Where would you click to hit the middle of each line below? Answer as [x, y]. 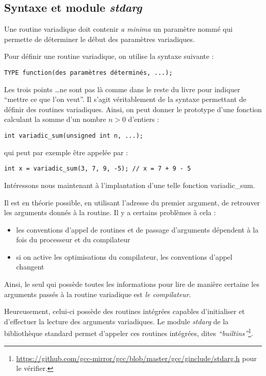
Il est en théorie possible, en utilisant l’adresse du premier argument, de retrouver [132, 202]
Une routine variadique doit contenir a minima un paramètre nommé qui [118, 29]
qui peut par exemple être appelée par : [66, 152]
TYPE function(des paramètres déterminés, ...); [88, 72]
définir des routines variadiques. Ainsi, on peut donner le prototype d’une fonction [133, 109]
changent [30, 267]
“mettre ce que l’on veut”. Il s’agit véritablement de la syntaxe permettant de [125, 99]
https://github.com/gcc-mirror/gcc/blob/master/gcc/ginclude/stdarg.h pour [136, 358]
